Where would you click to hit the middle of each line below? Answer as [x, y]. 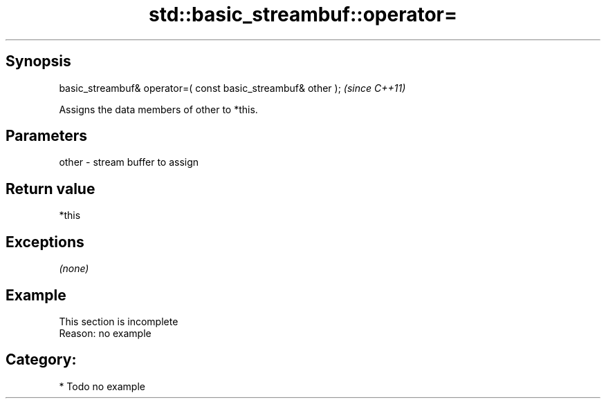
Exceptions [45, 242]
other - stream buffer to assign [129, 162]
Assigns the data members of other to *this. [158, 109]
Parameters [46, 136]
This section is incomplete [119, 321]
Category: [41, 360]
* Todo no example [102, 386]
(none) [74, 269]
